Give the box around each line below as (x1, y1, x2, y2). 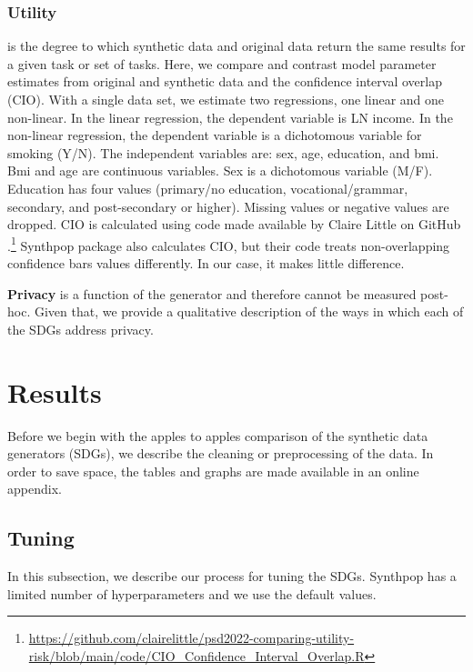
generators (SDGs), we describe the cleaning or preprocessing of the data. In (7, 444, 434, 463)
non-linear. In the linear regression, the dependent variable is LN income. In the (7, 107, 453, 126)
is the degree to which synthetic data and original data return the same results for (7, 36, 466, 55)
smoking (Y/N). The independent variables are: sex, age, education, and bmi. (7, 143, 439, 162)
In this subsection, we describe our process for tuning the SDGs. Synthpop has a (7, 567, 457, 586)
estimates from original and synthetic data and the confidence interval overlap (7, 72, 442, 91)
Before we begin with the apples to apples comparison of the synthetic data (7, 426, 428, 445)
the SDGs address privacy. (7, 319, 154, 338)
